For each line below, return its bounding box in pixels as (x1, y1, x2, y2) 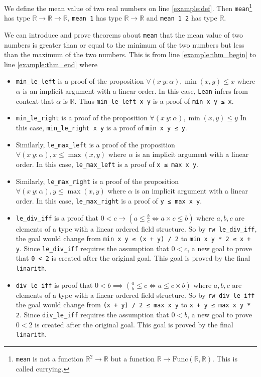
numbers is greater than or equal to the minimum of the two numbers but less (4, 39, 244, 50)
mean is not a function (16, 353, 83, 363)
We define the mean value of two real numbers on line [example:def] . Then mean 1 (4, 2, 252, 13)
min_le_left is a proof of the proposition (16, 76, 144, 86)
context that (16, 95, 54, 106)
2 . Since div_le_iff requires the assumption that (16, 309, 169, 320)
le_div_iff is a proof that (16, 212, 99, 223)
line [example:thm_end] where (4, 59, 97, 69)
